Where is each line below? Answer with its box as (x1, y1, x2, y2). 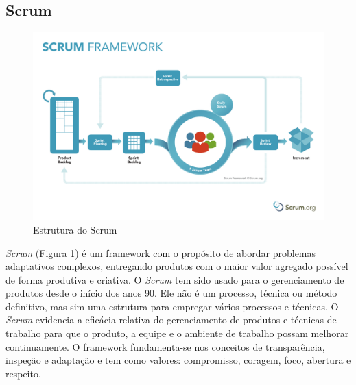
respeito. (5, 366, 41, 380)
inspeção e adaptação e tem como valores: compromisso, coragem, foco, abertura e (5, 353, 351, 367)
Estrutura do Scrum (33, 222, 117, 236)
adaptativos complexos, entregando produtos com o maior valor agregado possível (5, 259, 348, 273)
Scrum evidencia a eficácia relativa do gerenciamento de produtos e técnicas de (5, 312, 337, 327)
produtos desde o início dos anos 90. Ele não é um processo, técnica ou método (5, 286, 337, 300)
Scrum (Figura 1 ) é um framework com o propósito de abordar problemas (5, 245, 316, 260)
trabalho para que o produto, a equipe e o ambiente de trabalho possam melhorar (5, 326, 349, 340)
